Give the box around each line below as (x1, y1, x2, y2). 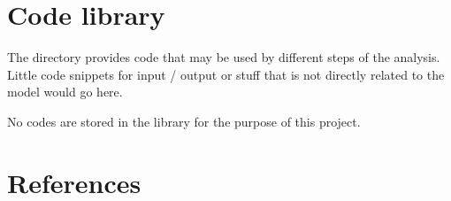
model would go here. (7, 82, 123, 101)
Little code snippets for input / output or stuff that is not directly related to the (7, 65, 445, 83)
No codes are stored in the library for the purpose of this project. (7, 112, 361, 130)
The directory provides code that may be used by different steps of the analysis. (7, 48, 440, 66)
